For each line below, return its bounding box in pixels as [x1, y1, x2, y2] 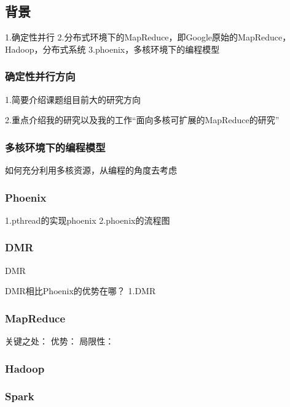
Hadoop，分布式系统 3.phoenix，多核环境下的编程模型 [5, 42, 220, 55]
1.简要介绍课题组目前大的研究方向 [5, 93, 141, 105]
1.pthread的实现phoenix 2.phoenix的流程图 [5, 213, 170, 226]
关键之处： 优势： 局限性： [5, 335, 114, 348]
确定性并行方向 [5, 69, 76, 84]
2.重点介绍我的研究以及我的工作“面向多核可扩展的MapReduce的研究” [5, 113, 280, 126]
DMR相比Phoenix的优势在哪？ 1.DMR [5, 284, 156, 297]
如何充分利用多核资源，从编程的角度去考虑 [5, 164, 177, 177]
